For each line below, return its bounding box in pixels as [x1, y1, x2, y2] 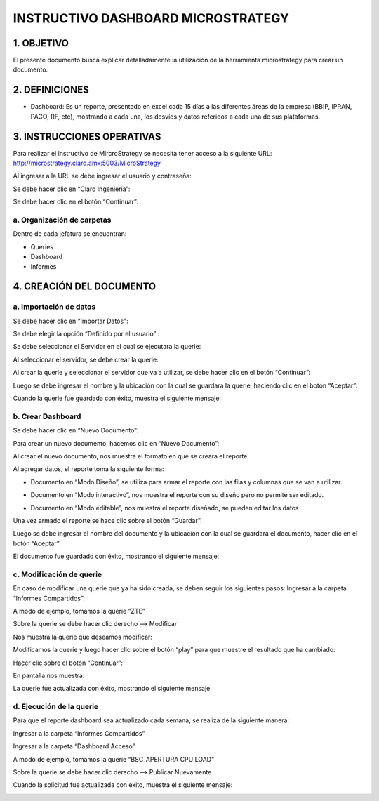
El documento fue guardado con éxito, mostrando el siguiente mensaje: [13, 552, 220, 561]
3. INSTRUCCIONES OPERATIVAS [13, 131, 161, 143]
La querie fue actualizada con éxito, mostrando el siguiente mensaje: [13, 684, 212, 693]
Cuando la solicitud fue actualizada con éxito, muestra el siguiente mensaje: [13, 781, 233, 789]
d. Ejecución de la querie [13, 702, 99, 712]
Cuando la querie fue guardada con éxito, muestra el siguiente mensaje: [13, 394, 221, 403]
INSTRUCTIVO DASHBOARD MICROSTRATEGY [13, 11, 289, 26]
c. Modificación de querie [13, 569, 102, 579]
